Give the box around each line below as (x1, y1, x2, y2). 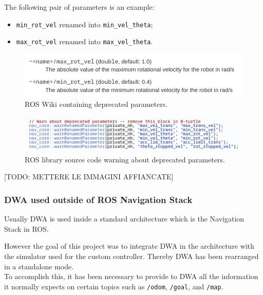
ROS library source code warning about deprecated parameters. (25, 154, 225, 164)
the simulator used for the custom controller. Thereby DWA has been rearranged (4, 251, 259, 262)
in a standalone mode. (4, 261, 74, 271)
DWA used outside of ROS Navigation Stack (4, 193, 193, 206)
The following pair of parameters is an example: (4, 2, 155, 12)
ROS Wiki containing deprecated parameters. (25, 98, 168, 109)
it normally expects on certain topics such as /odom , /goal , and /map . (4, 281, 223, 291)
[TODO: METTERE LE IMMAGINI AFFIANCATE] (4, 171, 174, 182)
